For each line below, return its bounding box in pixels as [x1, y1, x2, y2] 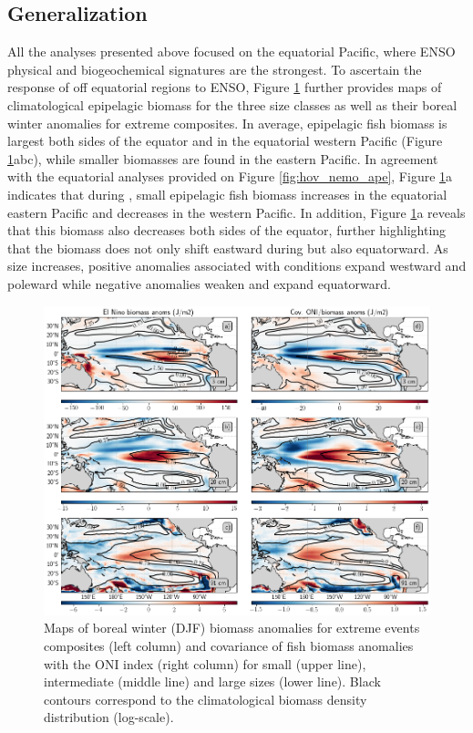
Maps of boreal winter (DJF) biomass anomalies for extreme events [44, 618, 420, 637]
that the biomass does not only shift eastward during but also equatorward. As [7, 238, 448, 257]
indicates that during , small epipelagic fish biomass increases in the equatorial [7, 184, 447, 203]
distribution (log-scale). [44, 707, 174, 727]
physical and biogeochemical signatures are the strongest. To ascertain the [7, 59, 422, 78]
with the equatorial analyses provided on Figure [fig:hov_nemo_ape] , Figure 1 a [7, 167, 453, 186]
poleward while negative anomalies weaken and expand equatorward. [7, 274, 391, 293]
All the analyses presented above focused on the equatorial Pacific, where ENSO [7, 42, 456, 61]
